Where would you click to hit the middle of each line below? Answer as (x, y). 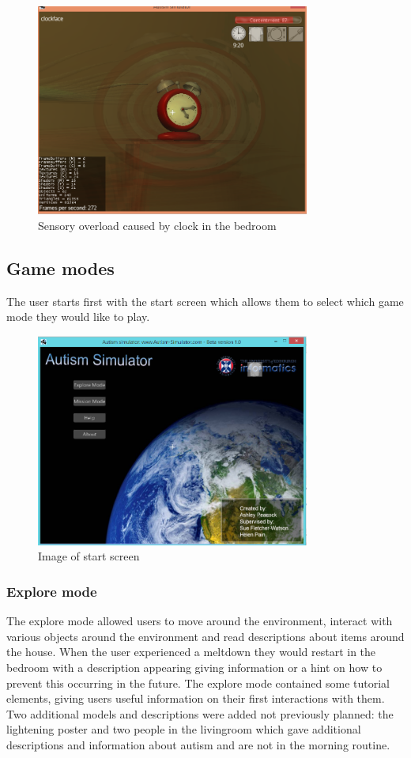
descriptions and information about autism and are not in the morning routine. (198, 745)
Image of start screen (89, 556)
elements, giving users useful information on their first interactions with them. (196, 698)
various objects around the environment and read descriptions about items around (205, 636)
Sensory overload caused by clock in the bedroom (157, 225)
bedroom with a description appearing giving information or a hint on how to (194, 667)
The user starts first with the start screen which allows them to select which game (205, 301)
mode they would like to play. (78, 317)
